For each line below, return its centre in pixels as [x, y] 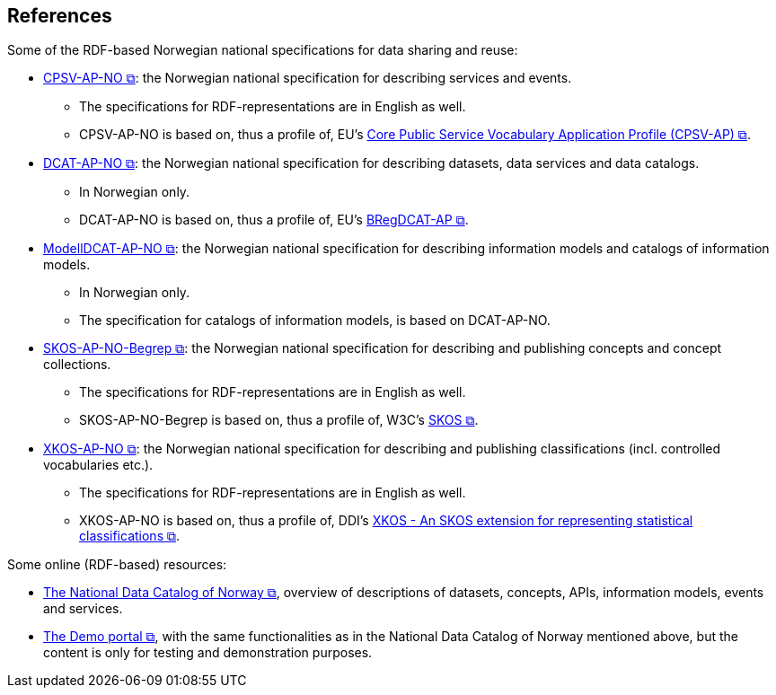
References [60, 16]
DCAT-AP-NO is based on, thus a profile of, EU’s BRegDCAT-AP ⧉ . [274, 220]
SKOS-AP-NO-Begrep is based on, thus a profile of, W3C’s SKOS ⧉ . [279, 420]
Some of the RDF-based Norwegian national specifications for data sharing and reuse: [263, 50]
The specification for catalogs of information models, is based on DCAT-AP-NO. [315, 321]
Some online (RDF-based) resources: [117, 565]
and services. [83, 609]
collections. [77, 365]
